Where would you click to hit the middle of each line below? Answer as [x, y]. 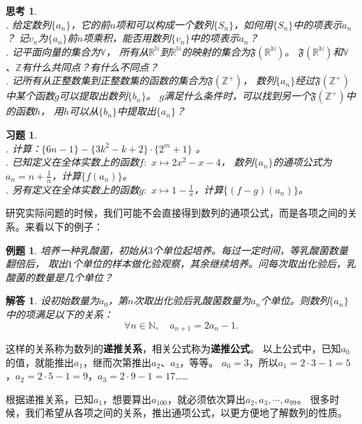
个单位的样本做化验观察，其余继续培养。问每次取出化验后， [210, 264]
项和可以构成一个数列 [164, 24]
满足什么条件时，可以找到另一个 [237, 96]
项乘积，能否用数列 [127, 38]
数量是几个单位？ [74, 277]
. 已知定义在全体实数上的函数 [73, 162]
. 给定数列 [29, 24]
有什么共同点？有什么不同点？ [90, 66]
